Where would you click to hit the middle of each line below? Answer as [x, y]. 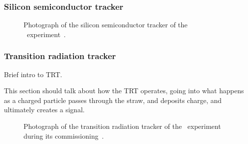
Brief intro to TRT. [33, 74]
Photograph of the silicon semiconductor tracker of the [106, 25]
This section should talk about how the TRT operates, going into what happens [124, 91]
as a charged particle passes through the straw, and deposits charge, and [113, 100]
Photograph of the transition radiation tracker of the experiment [122, 126]
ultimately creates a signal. [44, 110]
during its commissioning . [64, 135]
